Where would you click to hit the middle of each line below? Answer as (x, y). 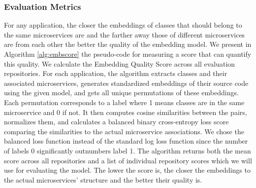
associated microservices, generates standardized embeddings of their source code (126, 83)
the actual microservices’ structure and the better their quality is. (103, 179)
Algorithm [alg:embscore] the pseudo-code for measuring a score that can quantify (128, 54)
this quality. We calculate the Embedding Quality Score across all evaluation (120, 63)
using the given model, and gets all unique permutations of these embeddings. (121, 93)
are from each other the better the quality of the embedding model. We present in (128, 44)
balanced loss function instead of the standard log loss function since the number (126, 141)
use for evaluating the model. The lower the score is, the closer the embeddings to (127, 170)
